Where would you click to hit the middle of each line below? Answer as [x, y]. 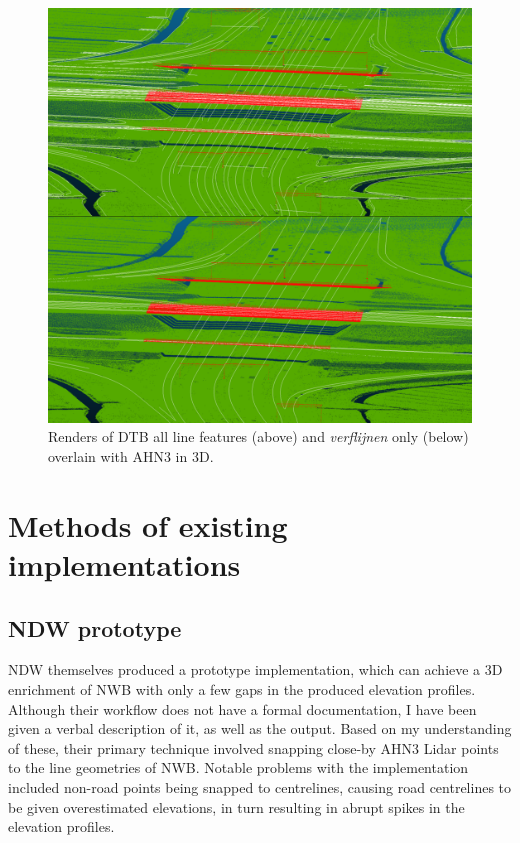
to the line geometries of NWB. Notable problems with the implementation [238, 767]
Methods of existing [148, 524]
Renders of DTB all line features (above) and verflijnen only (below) [258, 436]
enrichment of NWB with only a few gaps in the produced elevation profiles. [242, 689]
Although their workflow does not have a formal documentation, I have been [242, 708]
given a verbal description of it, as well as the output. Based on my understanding [260, 728]
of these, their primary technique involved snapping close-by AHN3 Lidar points [253, 747]
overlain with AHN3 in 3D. [131, 456]
